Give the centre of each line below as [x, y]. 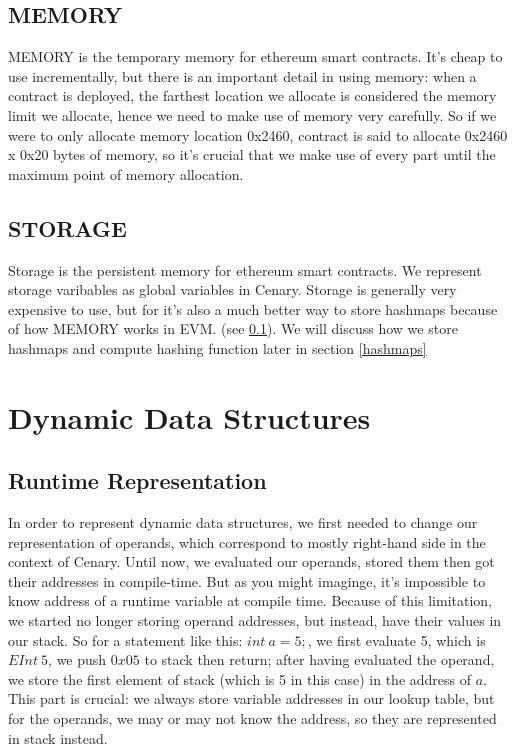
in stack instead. [58, 737]
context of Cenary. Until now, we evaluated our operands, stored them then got [251, 561]
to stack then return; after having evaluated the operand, [319, 659]
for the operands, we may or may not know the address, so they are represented [252, 718]
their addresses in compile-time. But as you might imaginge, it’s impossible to [247, 580]
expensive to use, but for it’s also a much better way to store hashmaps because [253, 308]
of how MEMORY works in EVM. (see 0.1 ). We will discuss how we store [233, 328]
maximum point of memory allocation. [126, 173]
